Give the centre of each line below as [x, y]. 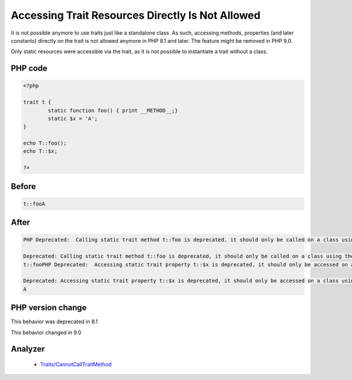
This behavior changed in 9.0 [46, 332]
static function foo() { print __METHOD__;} [113, 110]
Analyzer [28, 349]
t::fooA [34, 204]
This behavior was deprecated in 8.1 [54, 321]
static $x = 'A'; [73, 118]
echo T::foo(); [45, 143]
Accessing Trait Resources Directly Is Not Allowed [136, 15]
